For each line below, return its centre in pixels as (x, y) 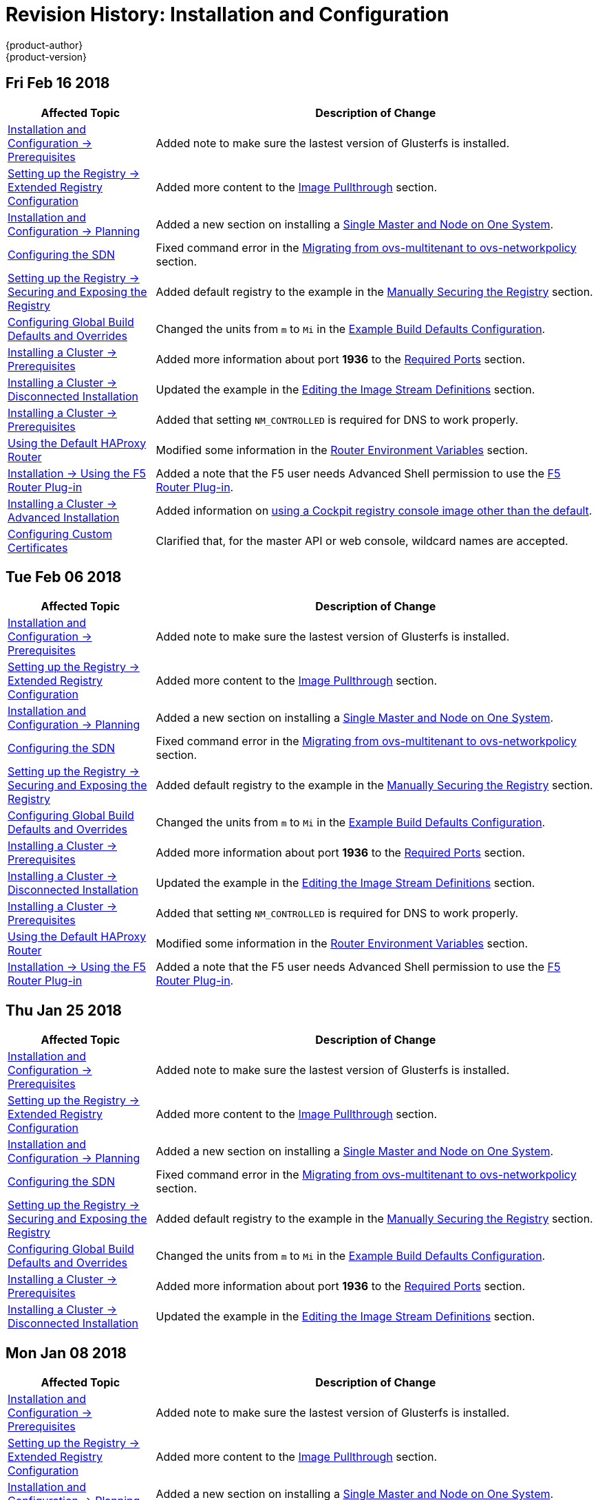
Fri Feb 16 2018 (58, 83)
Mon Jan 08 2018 (66, 1353)
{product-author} (44, 45)
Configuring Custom (60, 534)
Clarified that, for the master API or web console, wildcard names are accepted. (362, 540)
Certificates (38, 547)
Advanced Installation (64, 517)
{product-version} (46, 56)
